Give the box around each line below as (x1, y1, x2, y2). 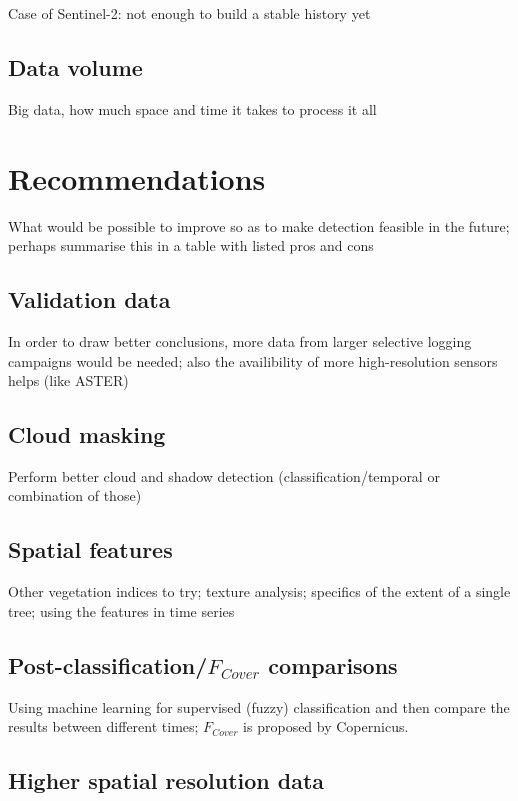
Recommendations (8, 157, 266, 198)
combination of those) (8, 485, 142, 506)
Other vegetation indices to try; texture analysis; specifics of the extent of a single (8, 581, 511, 602)
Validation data (8, 284, 171, 315)
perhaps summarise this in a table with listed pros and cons (8, 235, 374, 256)
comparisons (268, 649, 398, 680)
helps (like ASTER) (8, 370, 129, 391)
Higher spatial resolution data (8, 765, 325, 796)
